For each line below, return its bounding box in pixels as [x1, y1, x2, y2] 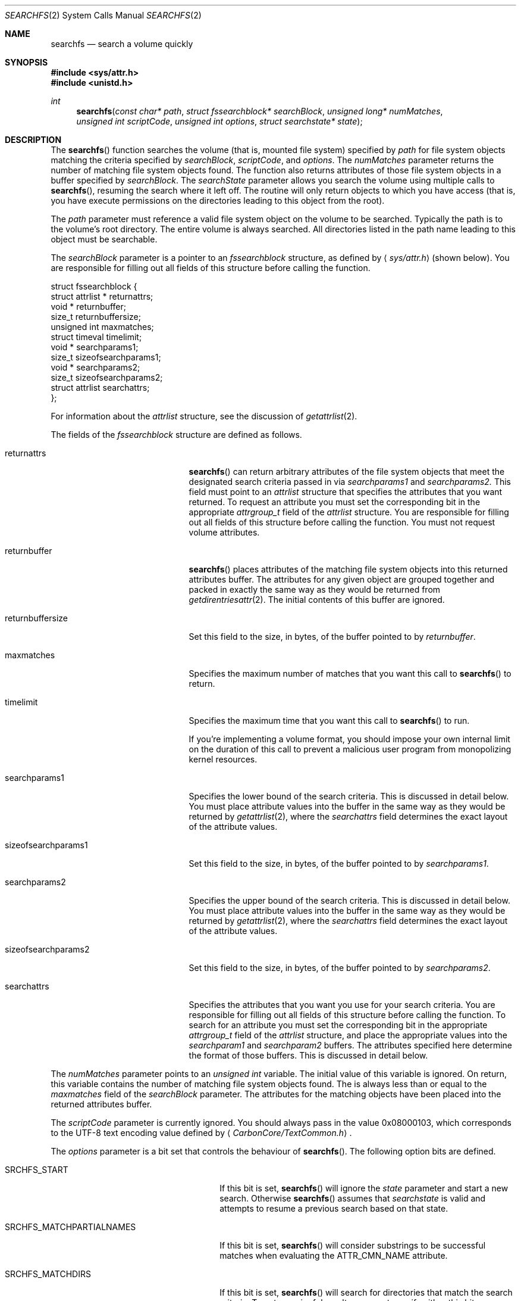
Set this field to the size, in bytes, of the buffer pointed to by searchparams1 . [189, 858, 489, 869]
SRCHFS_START [5, 1165, 68, 1175]
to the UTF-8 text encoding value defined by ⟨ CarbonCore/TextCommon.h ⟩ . [51, 1128, 352, 1138]
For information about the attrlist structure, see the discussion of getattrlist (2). [51, 411, 357, 421]
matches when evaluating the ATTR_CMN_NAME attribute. [219, 1250, 448, 1260]
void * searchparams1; [51, 342, 139, 352]
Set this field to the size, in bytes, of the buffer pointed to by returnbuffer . [189, 631, 476, 642]
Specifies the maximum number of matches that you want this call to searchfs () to [189, 668, 511, 678]
